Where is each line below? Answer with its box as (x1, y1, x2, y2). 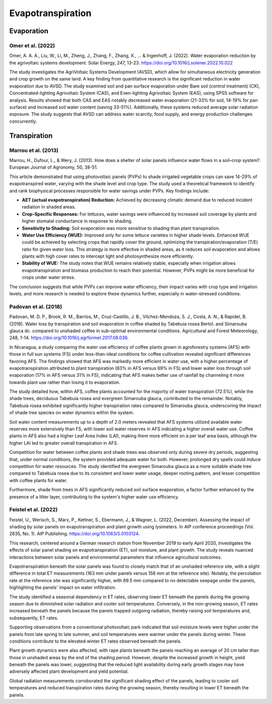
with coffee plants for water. (9, 477, 68, 483)
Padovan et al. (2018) (9, 303, 62, 310)
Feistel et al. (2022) (9, 506, 58, 513)
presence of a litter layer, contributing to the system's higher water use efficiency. (9, 494, 179, 500)
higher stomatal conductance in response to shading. (22, 218, 133, 224)
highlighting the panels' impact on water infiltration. (9, 584, 116, 591)
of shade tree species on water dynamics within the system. (9, 410, 134, 416)
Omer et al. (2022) (9, 42, 55, 49)
